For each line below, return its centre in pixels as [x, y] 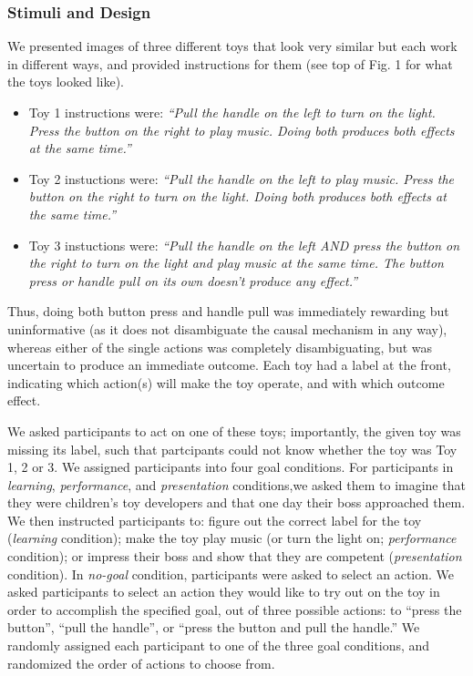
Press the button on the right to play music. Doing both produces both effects [242, 130]
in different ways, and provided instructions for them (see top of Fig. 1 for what [230, 63]
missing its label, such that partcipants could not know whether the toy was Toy [232, 449]
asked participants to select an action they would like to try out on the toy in [224, 592]
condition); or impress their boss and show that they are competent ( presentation [235, 556]
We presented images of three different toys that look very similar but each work [232, 46]
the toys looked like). [66, 82]
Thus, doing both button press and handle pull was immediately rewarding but [228, 311]
